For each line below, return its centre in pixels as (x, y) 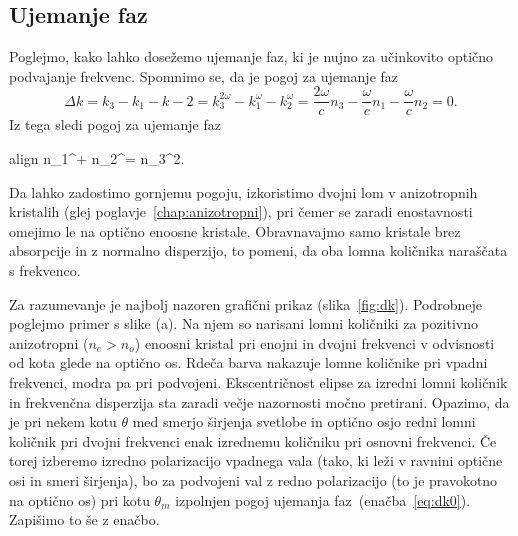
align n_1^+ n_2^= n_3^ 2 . (97, 158)
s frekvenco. (45, 270)
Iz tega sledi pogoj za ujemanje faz (115, 124)
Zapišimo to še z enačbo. (84, 519)
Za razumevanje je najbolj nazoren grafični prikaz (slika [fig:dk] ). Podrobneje (246, 303)
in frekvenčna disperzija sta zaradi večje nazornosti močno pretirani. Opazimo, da (259, 401)
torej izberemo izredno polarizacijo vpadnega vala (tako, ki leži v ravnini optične (256, 460)
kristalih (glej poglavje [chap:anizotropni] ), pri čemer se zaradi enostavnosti (241, 211)
